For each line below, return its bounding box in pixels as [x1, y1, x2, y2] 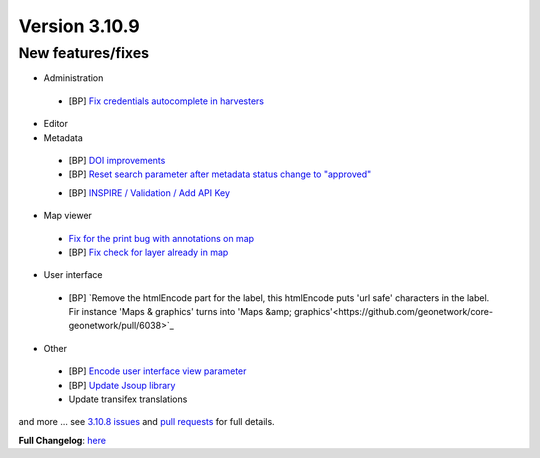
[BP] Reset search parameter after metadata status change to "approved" [68, 168, 372, 180]
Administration [43, 72, 104, 84]
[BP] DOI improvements [68, 154, 166, 166]
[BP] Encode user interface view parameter [68, 365, 247, 377]
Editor [43, 118, 69, 130]
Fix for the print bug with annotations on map [68, 232, 255, 244]
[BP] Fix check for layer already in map [68, 246, 229, 258]
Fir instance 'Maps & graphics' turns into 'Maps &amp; [68, 306, 292, 318]
